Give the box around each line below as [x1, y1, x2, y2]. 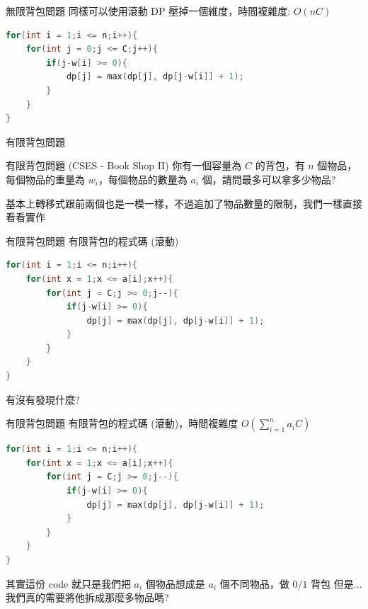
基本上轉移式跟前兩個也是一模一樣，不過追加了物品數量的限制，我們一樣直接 [6, 195, 362, 210]
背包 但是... [311, 576, 362, 591]
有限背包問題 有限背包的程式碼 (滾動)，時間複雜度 [6, 416, 238, 431]
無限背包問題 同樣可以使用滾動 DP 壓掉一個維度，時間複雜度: [6, 4, 291, 18]
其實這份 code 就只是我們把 [6, 576, 131, 591]
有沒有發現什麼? [6, 392, 80, 406]
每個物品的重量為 [6, 171, 85, 186]
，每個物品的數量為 [98, 171, 188, 186]
